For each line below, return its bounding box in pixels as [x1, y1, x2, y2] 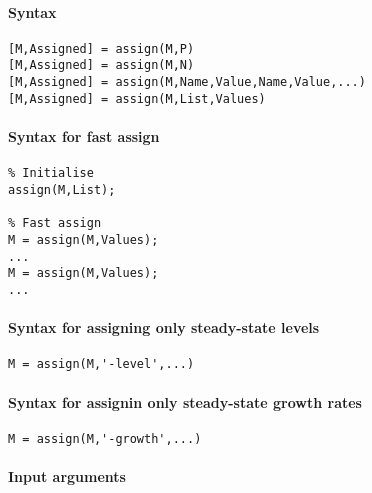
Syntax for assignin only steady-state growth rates [8, 391, 362, 412]
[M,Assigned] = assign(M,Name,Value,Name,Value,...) [8, 75, 366, 90]
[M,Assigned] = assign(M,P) [8, 41, 195, 56]
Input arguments [8, 465, 126, 486]
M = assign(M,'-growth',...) [8, 431, 202, 446]
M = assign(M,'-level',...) [8, 357, 195, 372]
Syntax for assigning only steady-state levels [8, 317, 320, 338]
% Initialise [8, 166, 94, 181]
